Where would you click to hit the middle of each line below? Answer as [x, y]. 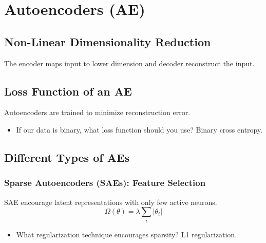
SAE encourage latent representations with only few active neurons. [111, 202]
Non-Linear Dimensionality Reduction [108, 41]
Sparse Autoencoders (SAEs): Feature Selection [105, 183]
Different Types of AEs [67, 157]
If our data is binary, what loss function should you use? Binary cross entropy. [139, 129]
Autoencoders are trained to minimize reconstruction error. [97, 112]
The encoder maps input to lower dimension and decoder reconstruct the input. [129, 63]
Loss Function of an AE [68, 91]
